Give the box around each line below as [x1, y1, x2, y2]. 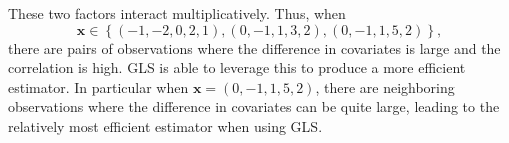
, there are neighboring [315, 76, 455, 97]
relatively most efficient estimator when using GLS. [8, 115, 323, 136]
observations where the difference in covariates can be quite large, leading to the [8, 96, 500, 117]
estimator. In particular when [8, 76, 189, 97]
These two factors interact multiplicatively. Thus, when [8, 3, 346, 23]
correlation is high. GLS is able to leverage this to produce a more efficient [8, 57, 466, 78]
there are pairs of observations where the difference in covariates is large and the [8, 37, 501, 58]
